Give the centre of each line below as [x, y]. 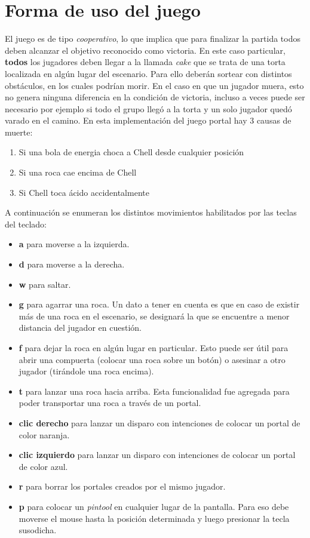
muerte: [19, 132]
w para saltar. [45, 284]
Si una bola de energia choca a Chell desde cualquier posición [131, 152]
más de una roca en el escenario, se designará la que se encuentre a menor [154, 316]
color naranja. [44, 434]
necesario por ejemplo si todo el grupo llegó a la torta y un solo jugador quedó [148, 108]
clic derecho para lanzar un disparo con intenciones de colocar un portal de [159, 422]
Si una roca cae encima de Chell [78, 172]
